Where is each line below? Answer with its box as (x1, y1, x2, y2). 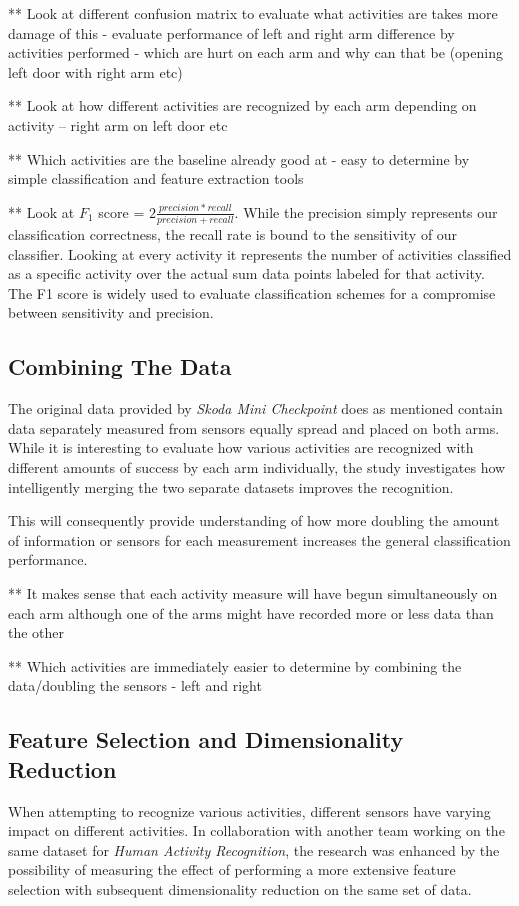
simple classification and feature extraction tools (8, 168, 304, 189)
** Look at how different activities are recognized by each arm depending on (8, 95, 477, 116)
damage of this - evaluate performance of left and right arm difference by (8, 22, 455, 43)
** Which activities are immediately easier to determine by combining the (8, 655, 462, 676)
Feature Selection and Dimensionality (8, 724, 404, 755)
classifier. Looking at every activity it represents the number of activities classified (8, 243, 512, 264)
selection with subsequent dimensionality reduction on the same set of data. (8, 878, 472, 899)
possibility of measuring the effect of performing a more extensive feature (8, 859, 456, 880)
